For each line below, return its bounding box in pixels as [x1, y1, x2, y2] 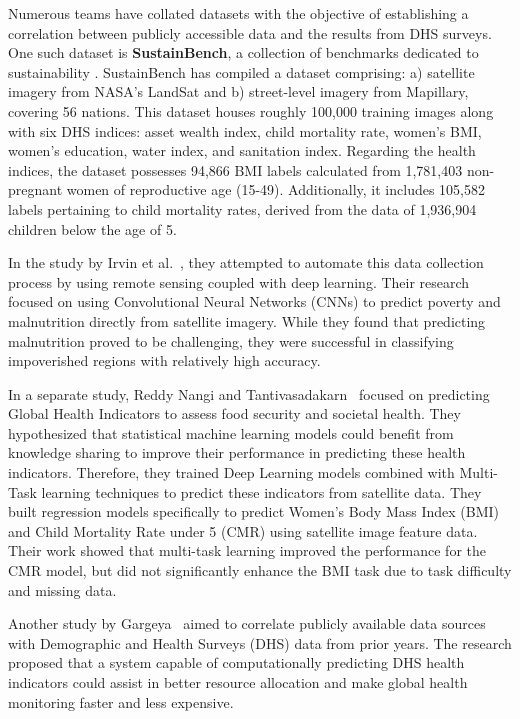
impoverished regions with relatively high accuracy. [8, 350, 321, 371]
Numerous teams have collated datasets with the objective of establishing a [8, 3, 469, 23]
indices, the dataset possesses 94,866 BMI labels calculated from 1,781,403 [8, 159, 463, 180]
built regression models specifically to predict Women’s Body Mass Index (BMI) [8, 501, 500, 522]
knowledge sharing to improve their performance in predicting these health [8, 442, 466, 463]
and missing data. [8, 579, 117, 600]
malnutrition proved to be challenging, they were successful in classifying [8, 330, 454, 351]
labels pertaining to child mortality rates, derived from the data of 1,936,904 [8, 198, 477, 219]
